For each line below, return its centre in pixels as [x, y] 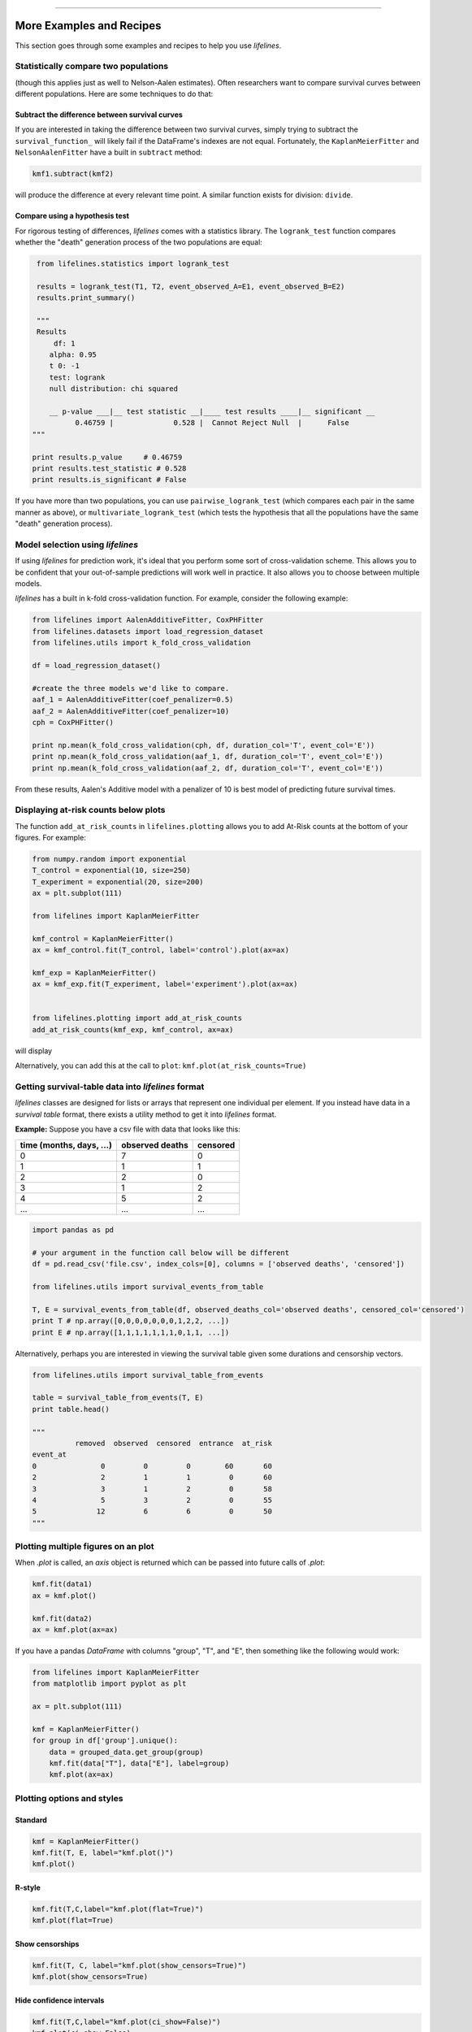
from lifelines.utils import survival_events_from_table [148, 1287]
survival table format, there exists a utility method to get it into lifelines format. [146, 1114]
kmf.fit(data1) [62, 1584]
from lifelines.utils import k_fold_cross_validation [141, 643]
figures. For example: [51, 838]
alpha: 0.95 [73, 355]
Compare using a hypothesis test [72, 216]
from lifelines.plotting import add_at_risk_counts [137, 1018]
